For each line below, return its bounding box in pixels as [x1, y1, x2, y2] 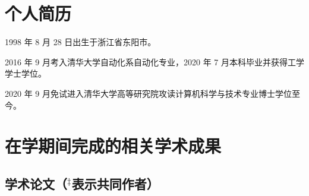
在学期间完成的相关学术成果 [5, 134, 222, 158]
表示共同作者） [71, 174, 159, 192]
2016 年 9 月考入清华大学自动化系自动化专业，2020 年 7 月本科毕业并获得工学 [5, 55, 304, 68]
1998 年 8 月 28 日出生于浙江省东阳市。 [5, 36, 156, 48]
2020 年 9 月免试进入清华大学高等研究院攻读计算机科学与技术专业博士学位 [5, 87, 292, 99]
